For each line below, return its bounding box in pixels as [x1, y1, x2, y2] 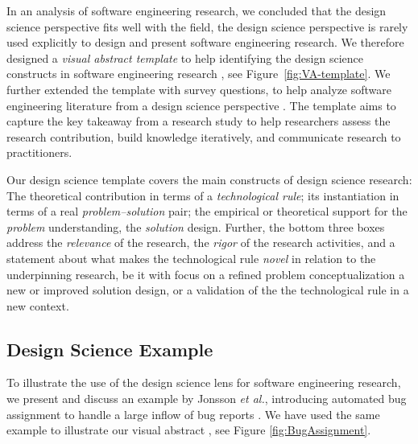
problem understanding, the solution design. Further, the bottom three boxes [6, 218, 385, 235]
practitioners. [6, 144, 72, 161]
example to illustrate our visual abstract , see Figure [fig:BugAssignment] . [6, 421, 371, 438]
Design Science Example [6, 336, 213, 361]
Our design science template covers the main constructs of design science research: [6, 171, 412, 187]
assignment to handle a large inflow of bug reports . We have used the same [6, 405, 380, 422]
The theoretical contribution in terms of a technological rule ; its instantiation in [6, 187, 399, 203]
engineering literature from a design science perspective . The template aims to [6, 97, 396, 113]
